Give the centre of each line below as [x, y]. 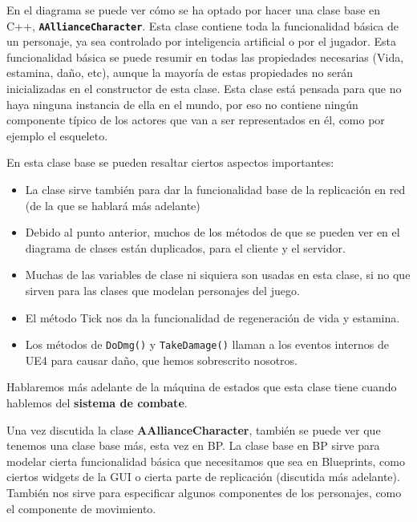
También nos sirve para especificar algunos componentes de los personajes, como [204, 492]
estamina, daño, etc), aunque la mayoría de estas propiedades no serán [180, 73]
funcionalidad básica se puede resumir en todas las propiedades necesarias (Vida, [205, 57]
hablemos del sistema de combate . [97, 403]
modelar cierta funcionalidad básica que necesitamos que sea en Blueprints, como [206, 461]
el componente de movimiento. [81, 508]
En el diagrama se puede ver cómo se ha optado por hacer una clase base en [194, 10]
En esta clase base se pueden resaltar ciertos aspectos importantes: [170, 162]
